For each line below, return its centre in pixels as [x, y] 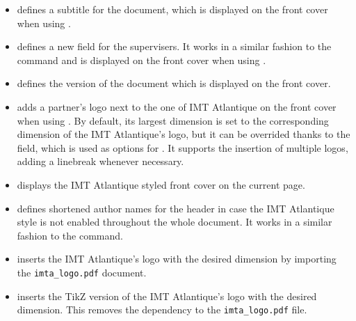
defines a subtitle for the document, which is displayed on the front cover [172, 9]
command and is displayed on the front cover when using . [141, 60]
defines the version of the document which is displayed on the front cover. [174, 83]
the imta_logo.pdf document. [82, 272]
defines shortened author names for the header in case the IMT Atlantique [176, 208]
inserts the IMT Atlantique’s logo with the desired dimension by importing [177, 259]
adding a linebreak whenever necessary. [100, 161]
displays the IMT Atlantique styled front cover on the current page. [161, 184]
